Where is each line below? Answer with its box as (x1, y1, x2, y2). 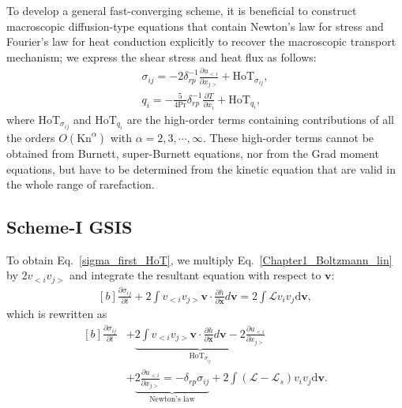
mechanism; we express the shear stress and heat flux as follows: (6, 48, 317, 65)
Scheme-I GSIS (6, 215, 133, 239)
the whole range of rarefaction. (6, 176, 155, 193)
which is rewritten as (6, 305, 107, 322)
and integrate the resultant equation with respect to (70, 267, 321, 283)
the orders (6, 129, 55, 145)
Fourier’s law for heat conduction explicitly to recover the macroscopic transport (6, 33, 396, 50)
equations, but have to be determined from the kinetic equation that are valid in (6, 160, 396, 177)
